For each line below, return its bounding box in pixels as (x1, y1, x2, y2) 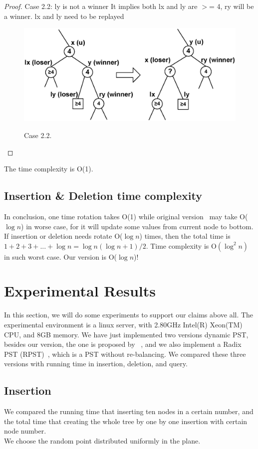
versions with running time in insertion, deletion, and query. (4, 358, 188, 369)
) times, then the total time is (139, 231, 231, 241)
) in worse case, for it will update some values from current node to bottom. (21, 221, 254, 231)
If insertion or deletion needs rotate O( (4, 231, 123, 241)
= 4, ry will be (209, 1, 254, 11)
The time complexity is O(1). (4, 163, 93, 174)
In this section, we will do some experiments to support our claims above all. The (4, 309, 254, 320)
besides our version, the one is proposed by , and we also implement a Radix (4, 339, 242, 349)
